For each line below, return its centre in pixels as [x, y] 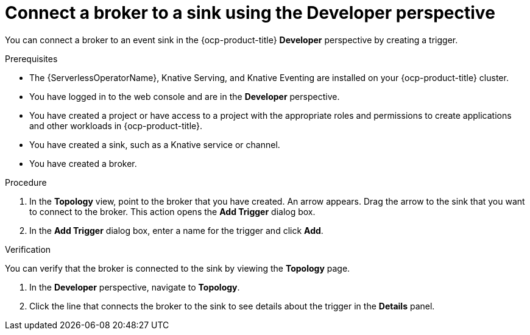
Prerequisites [31, 58]
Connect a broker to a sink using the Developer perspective [250, 13]
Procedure [26, 182]
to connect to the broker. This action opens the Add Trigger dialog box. [172, 211]
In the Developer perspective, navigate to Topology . [135, 287]
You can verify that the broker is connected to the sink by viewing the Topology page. [178, 268]
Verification [28, 249]
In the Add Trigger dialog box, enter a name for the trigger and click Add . [176, 230]
